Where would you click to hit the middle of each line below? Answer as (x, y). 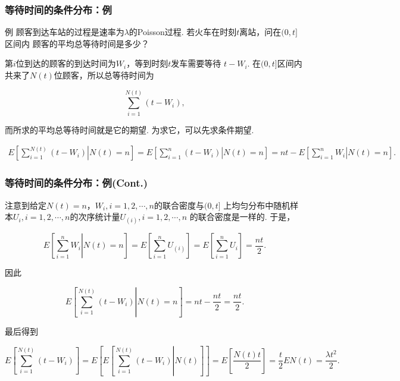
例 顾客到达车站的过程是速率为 (65, 32)
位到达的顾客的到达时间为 (66, 63)
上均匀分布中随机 (257, 205)
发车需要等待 (196, 63)
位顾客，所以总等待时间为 (104, 75)
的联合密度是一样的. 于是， (242, 217)
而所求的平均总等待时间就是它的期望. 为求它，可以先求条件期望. (129, 129)
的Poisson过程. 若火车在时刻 (183, 32)
